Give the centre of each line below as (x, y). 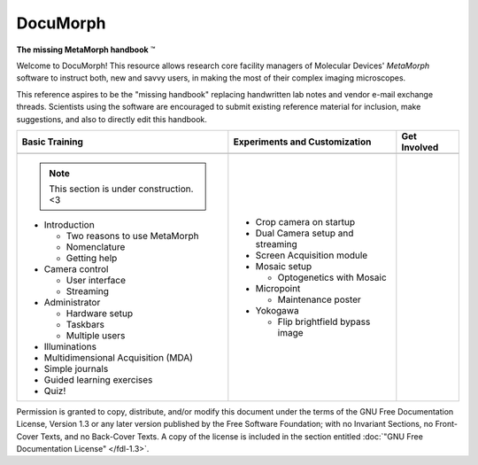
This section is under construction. (121, 189)
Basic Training (53, 142)
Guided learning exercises (98, 379)
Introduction (69, 224)
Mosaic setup (284, 266)
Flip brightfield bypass (324, 322)
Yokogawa (278, 310)
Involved (420, 147)
